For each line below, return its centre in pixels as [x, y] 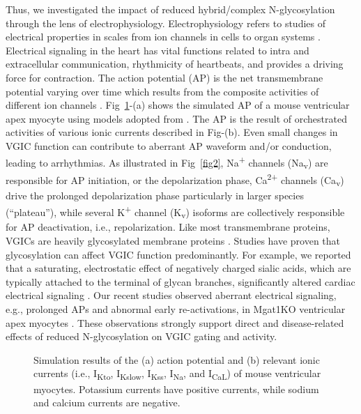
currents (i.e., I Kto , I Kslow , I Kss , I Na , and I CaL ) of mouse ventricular [177, 374]
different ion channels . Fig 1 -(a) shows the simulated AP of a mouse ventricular [178, 105]
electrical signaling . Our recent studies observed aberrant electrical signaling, [171, 295]
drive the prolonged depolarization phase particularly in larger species [155, 195]
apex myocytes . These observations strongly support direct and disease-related [175, 322]
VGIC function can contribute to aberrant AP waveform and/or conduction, [169, 145]
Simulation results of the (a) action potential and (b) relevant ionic [177, 359]
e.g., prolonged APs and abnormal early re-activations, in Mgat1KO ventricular [176, 309]
